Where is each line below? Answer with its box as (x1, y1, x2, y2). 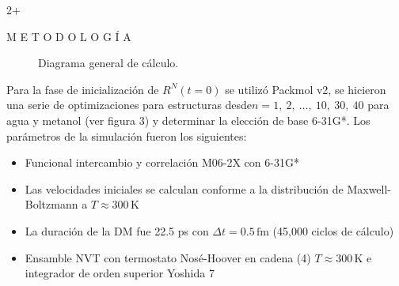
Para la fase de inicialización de (6, 81, 159, 97)
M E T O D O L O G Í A (6, 28, 131, 44)
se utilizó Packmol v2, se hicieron (225, 81, 386, 97)
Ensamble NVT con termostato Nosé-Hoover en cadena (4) (25, 249, 311, 265)
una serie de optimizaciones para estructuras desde (6, 96, 253, 113)
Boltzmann (25, 196, 78, 213)
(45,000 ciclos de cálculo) (272, 222, 394, 239)
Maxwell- (347, 180, 392, 197)
